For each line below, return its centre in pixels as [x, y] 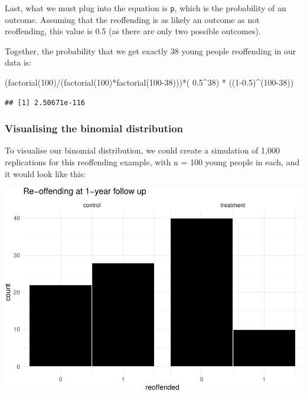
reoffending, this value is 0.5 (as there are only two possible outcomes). [133, 31]
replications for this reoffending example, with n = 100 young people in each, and [152, 162]
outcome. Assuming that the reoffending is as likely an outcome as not [132, 19]
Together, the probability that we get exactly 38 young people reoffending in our [151, 50]
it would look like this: [45, 173]
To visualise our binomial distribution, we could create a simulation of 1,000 [142, 150]
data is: [18, 62]
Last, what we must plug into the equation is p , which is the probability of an [146, 8]
